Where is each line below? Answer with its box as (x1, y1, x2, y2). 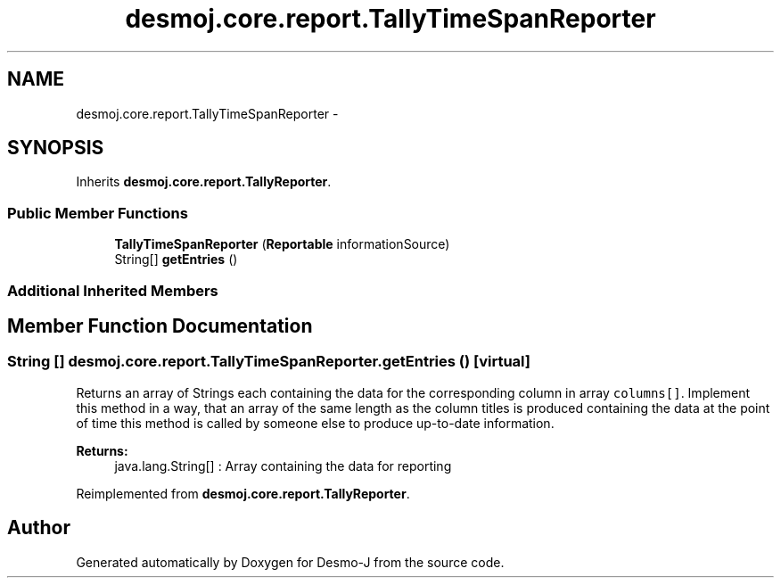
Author (7, 516, 70, 540)
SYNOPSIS (7, 136, 104, 160)
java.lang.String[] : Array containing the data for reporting (114, 457, 452, 474)
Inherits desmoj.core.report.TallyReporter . (76, 174, 332, 190)
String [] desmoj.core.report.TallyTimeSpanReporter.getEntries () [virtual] (7, 352, 531, 371)
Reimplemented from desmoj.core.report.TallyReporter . (76, 485, 410, 501)
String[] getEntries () (114, 251, 238, 268)
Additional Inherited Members (7, 281, 218, 300)
